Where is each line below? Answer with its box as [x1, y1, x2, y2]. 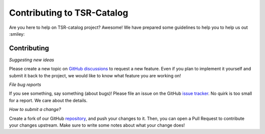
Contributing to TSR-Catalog [9, 7, 129, 18]
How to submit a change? [9, 107, 61, 112]
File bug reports [9, 82, 41, 88]
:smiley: [9, 31, 25, 37]
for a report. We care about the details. [9, 97, 88, 103]
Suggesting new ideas [9, 57, 54, 63]
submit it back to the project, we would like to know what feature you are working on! [9, 72, 181, 78]
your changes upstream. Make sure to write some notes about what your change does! [9, 122, 185, 128]
